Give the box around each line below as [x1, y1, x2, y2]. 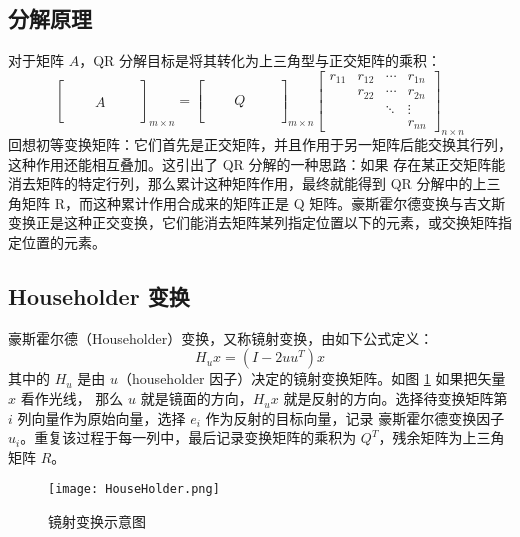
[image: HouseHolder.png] [48, 482, 220, 497]
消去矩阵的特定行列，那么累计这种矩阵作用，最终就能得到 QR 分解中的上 [8, 173, 487, 194]
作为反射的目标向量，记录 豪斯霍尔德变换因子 [205, 407, 505, 428]
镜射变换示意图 [48, 511, 146, 532]
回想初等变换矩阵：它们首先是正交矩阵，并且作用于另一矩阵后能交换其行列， [8, 134, 512, 155]
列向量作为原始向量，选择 [17, 407, 186, 428]
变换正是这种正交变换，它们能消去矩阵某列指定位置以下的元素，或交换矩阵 [8, 212, 498, 233]
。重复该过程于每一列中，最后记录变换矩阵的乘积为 [20, 427, 357, 448]
